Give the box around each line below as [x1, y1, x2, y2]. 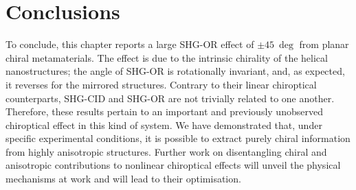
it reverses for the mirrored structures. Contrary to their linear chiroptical [5, 77, 317, 91]
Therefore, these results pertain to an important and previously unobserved [5, 104, 323, 119]
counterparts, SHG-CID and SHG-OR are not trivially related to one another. [5, 91, 335, 105]
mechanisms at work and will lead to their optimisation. [5, 171, 241, 186]
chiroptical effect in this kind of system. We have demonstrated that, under [5, 117, 322, 132]
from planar [299, 37, 349, 51]
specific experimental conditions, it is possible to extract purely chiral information [5, 131, 351, 145]
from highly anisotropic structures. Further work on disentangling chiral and [5, 144, 327, 158]
